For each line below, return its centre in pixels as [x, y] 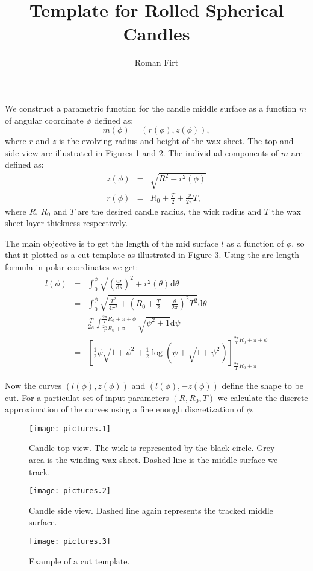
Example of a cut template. [79, 560]
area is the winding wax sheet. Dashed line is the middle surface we [153, 459]
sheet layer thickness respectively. [67, 223]
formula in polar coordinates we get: [72, 267]
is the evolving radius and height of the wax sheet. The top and [176, 141]
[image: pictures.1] [70, 428]
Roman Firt [156, 62]
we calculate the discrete [263, 397]
